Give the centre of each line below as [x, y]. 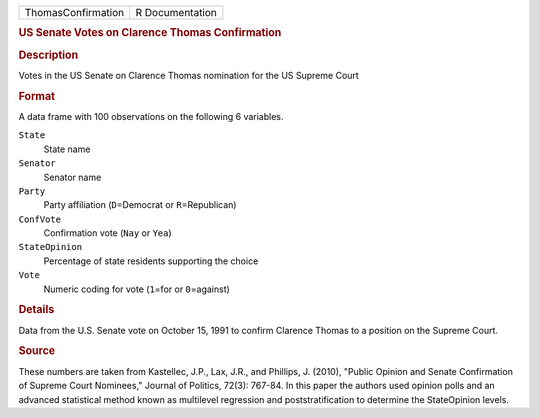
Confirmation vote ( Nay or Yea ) [107, 233]
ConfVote [40, 219]
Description [48, 55]
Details [36, 310]
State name [67, 149]
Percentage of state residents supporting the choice [151, 261]
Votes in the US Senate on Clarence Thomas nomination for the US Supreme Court [188, 75]
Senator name [72, 177]
